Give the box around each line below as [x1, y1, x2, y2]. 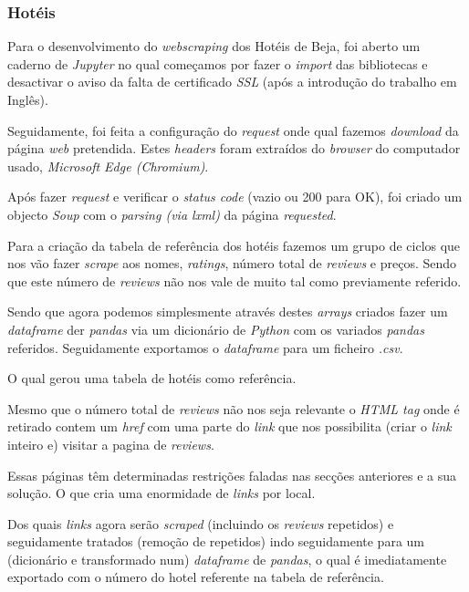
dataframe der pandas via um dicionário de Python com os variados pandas [7, 319, 424, 338]
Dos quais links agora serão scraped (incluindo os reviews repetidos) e [7, 514, 394, 533]
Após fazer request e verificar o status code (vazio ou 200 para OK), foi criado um [7, 187, 463, 206]
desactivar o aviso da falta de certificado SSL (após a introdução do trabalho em [7, 72, 457, 91]
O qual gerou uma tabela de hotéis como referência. [7, 369, 297, 388]
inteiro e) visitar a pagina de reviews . [7, 434, 214, 453]
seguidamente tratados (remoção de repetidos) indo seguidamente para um [7, 532, 425, 551]
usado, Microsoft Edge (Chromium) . [7, 156, 209, 175]
